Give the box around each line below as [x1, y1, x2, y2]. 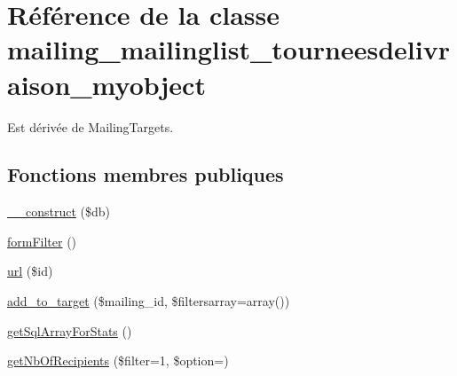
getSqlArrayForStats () [7, 321, 132, 340]
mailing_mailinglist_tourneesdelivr [7, 31, 450, 67]
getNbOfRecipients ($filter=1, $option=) [7, 351, 229, 370]
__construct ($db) [7, 202, 111, 221]
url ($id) [7, 262, 53, 280]
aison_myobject [7, 66, 206, 102]
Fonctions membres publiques [7, 161, 284, 188]
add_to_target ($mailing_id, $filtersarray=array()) [7, 292, 290, 310]
